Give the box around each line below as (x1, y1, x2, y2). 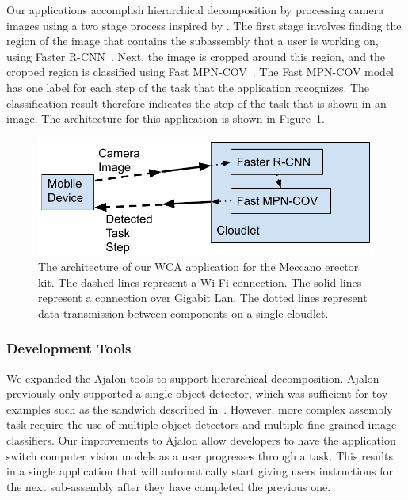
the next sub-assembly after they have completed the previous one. (6, 478, 331, 494)
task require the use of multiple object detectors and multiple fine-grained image (6, 416, 397, 433)
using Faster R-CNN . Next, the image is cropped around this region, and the (6, 48, 386, 64)
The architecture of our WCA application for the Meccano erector (38, 258, 359, 275)
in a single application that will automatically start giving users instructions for (6, 463, 393, 479)
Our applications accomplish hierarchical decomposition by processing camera (6, 2, 384, 17)
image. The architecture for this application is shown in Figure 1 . (6, 110, 325, 127)
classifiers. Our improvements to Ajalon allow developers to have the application (6, 432, 396, 448)
